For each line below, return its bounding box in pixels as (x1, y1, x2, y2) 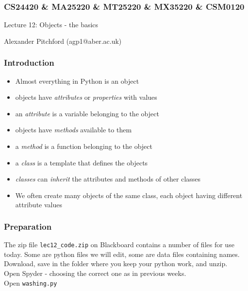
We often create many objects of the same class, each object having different (15, 190, 243, 200)
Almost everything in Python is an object (15, 75, 139, 86)
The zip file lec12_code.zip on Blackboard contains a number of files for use (4, 239, 234, 250)
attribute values (15, 200, 62, 210)
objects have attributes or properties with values (15, 92, 157, 102)
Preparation (4, 220, 52, 232)
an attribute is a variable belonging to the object (15, 108, 159, 118)
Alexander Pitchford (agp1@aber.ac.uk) (4, 36, 122, 46)
